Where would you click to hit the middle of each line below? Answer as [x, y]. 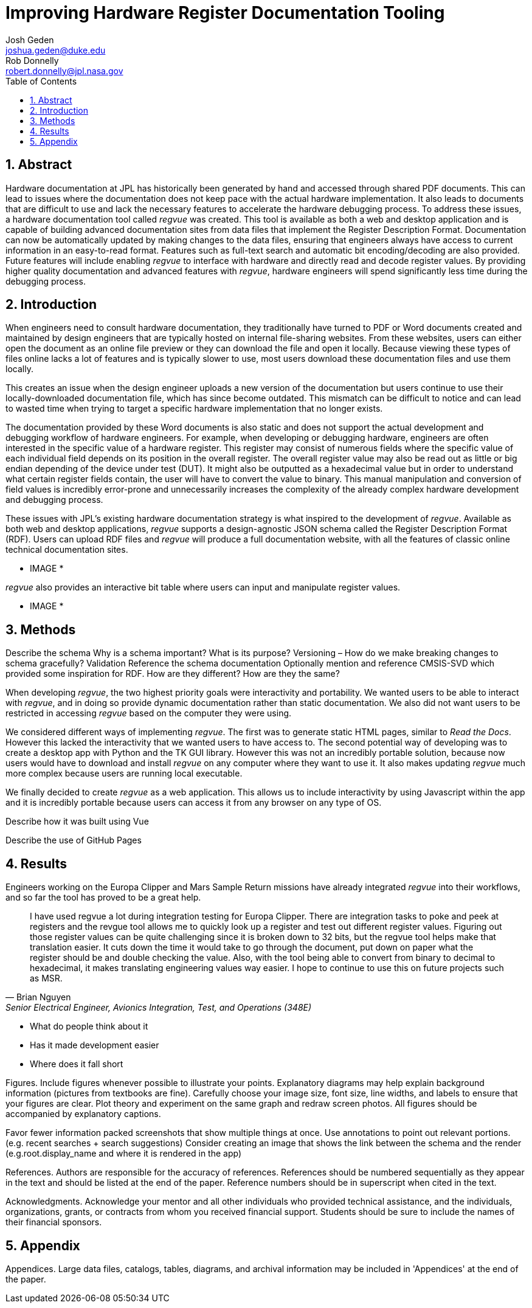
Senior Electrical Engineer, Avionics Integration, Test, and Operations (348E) [159, 1008]
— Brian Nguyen [38, 997]
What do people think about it [89, 1026]
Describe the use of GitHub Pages [74, 840]
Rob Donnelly [32, 60]
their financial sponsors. [54, 1222]
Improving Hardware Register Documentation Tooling [225, 13]
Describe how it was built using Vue [77, 822]
